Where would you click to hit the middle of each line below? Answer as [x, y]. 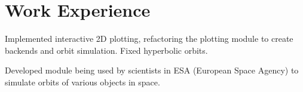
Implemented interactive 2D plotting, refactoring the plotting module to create [149, 39]
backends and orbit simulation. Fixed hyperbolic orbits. [106, 50]
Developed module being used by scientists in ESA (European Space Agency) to [152, 70]
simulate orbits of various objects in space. [82, 82]
